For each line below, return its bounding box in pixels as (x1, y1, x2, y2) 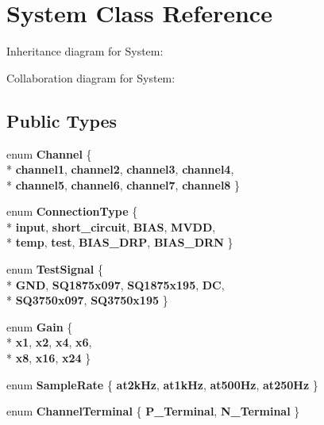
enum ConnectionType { (6, 203, 138, 220)
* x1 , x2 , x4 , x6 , (6, 334, 92, 350)
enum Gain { (6, 318, 73, 335)
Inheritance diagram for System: (6, 43, 164, 59)
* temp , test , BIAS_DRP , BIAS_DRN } (6, 234, 233, 251)
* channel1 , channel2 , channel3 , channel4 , (6, 161, 234, 178)
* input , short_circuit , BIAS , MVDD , (6, 218, 216, 235)
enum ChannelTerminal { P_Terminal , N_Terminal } (6, 403, 300, 419)
